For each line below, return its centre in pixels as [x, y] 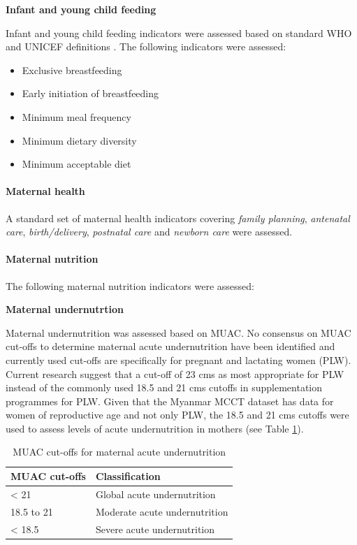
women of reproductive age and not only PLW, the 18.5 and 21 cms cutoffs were [177, 415]
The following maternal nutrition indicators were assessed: [130, 285]
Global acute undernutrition [155, 494]
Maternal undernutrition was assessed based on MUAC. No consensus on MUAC [178, 332]
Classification [128, 476]
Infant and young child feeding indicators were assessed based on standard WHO [179, 32]
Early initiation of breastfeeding [90, 93]
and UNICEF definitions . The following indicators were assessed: [146, 46]
